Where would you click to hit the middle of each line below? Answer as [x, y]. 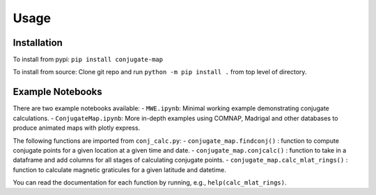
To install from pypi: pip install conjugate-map [88, 60]
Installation [38, 43]
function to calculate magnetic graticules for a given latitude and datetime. [119, 169]
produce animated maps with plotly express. [77, 128]
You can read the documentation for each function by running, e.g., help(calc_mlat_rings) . [150, 183]
